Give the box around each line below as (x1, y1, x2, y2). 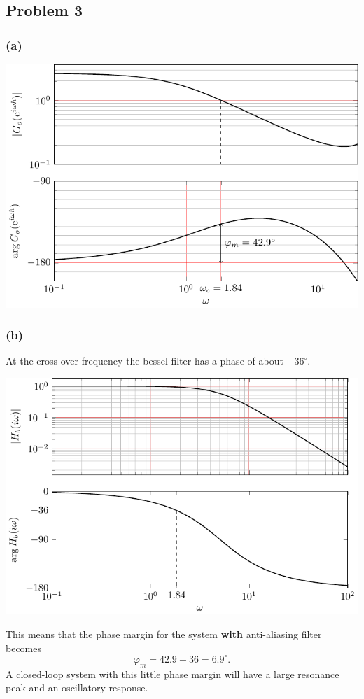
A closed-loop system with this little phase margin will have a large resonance (6, 666, 339, 681)
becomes (6, 640, 42, 655)
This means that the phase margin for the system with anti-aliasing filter (6, 627, 322, 642)
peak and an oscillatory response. (6, 680, 148, 695)
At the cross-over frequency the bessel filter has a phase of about (6, 353, 283, 368)
